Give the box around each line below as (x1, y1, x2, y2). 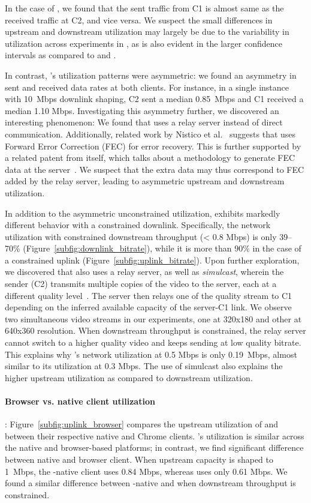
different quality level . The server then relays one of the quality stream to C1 (5, 289, 292, 301)
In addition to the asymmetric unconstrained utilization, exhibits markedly (5, 206, 280, 219)
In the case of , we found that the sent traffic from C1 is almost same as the (5, 2, 284, 14)
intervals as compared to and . (5, 49, 116, 61)
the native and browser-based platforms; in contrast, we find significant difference (5, 441, 304, 454)
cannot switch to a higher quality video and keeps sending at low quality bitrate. (5, 336, 301, 349)
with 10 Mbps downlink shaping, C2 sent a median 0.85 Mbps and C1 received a (5, 92, 304, 105)
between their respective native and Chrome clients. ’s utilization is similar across (5, 429, 304, 442)
